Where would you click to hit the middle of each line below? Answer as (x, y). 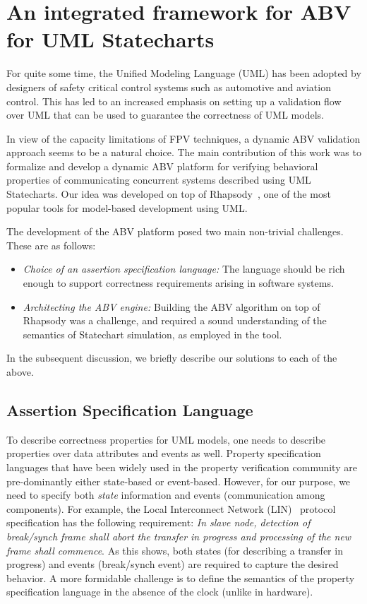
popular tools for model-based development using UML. (127, 207)
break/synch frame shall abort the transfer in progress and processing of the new (179, 536)
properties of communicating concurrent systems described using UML (159, 180)
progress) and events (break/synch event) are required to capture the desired (173, 564)
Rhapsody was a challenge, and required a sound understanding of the (175, 320)
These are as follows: (51, 245)
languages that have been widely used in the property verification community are (182, 467)
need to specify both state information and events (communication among (166, 495)
